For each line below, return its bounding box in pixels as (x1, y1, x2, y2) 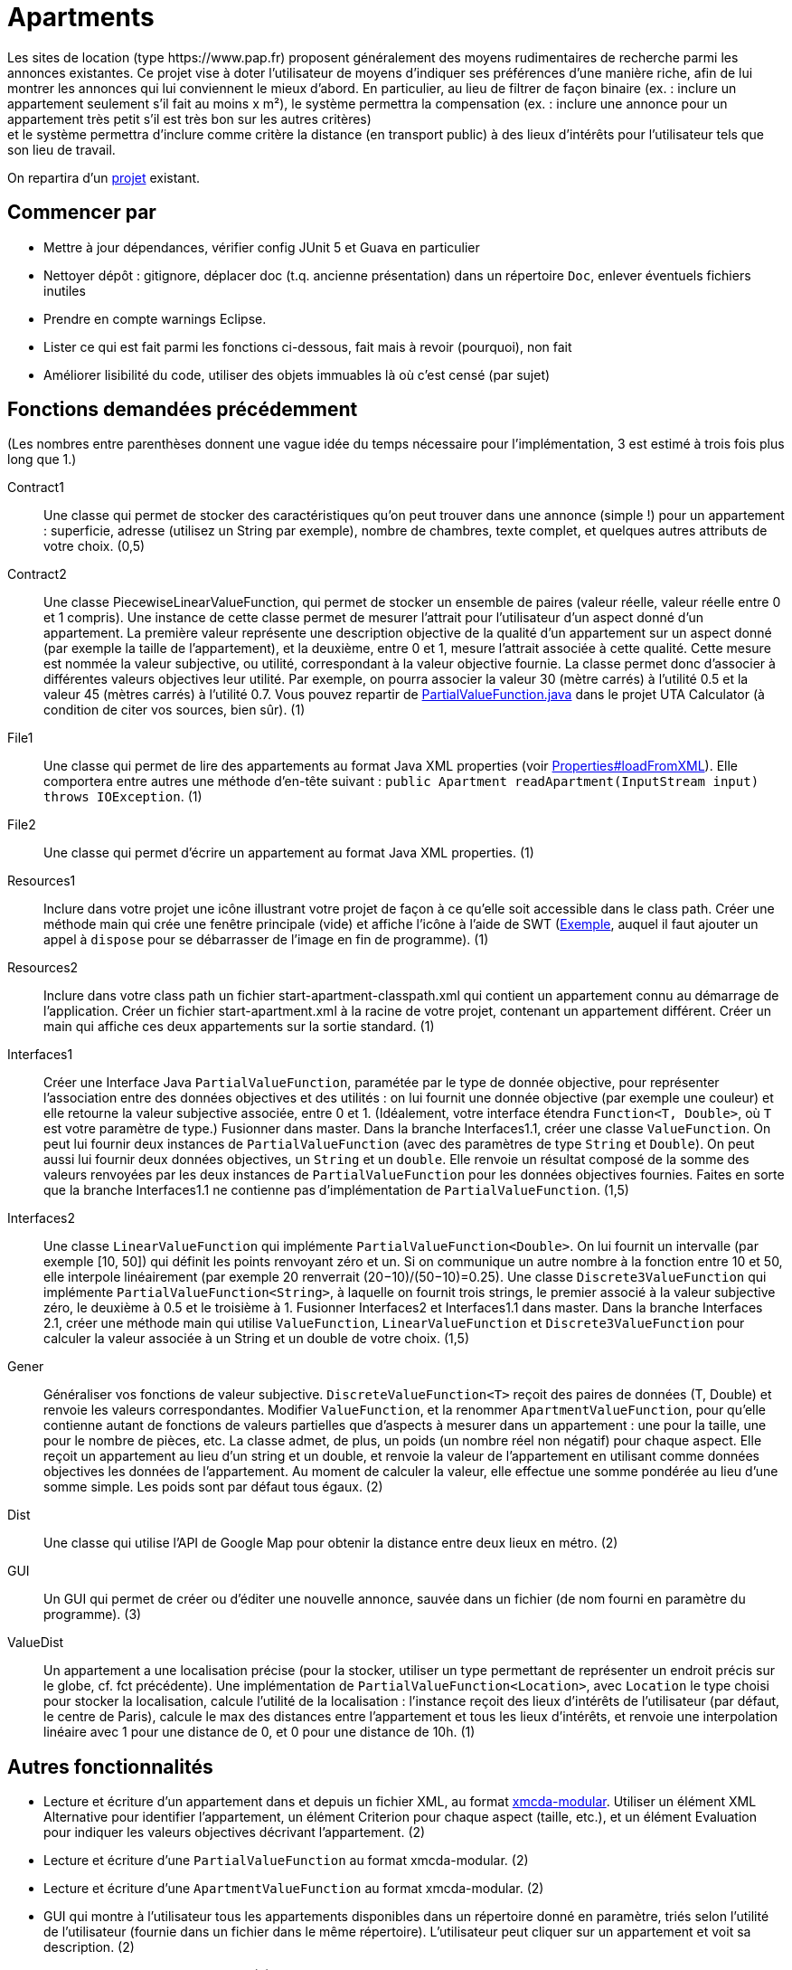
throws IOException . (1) (43, 789, 203, 805)
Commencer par (7, 201, 156, 224)
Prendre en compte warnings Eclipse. (43, 310, 267, 327)
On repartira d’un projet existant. (7, 169, 201, 185)
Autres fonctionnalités (7, 1755, 213, 1778)
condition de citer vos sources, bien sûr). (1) (43, 702, 306, 718)
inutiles (43, 282, 86, 298)
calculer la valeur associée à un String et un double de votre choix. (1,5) (43, 1331, 470, 1347)
